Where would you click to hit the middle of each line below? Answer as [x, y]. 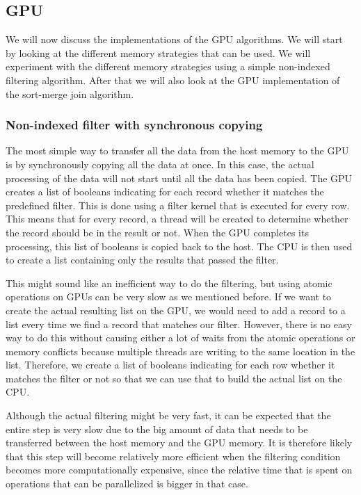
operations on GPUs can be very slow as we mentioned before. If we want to [169, 297]
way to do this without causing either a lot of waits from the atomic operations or [180, 338]
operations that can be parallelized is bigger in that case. [127, 484]
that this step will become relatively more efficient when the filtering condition [173, 456]
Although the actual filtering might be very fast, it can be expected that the [168, 415]
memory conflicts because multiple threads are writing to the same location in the [180, 351]
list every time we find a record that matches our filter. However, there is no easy [179, 324]
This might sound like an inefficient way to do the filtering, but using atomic [169, 283]
